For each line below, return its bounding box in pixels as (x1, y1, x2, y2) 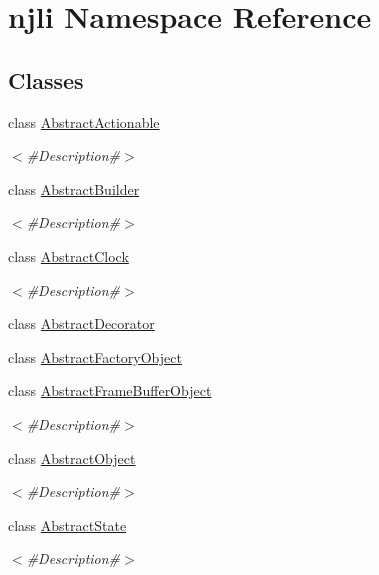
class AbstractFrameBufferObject (8, 380, 212, 401)
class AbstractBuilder (8, 178, 140, 199)
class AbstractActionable (8, 111, 160, 132)
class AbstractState (8, 514, 127, 535)
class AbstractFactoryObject (8, 346, 182, 367)
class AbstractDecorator (8, 313, 155, 334)
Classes (8, 64, 84, 95)
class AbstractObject (8, 447, 136, 468)
